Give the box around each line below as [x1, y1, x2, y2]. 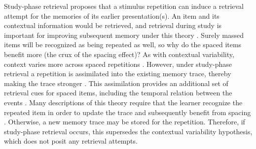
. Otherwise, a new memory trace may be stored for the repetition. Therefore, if [4, 117, 245, 127]
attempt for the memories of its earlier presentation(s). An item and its [4, 10, 219, 21]
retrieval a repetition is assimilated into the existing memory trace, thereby [4, 68, 231, 79]
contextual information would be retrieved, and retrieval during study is [4, 20, 222, 30]
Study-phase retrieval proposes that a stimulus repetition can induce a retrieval [4, 1, 244, 11]
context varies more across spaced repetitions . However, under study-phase [4, 59, 232, 69]
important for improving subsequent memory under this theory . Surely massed [4, 30, 244, 40]
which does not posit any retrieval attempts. [4, 136, 138, 146]
